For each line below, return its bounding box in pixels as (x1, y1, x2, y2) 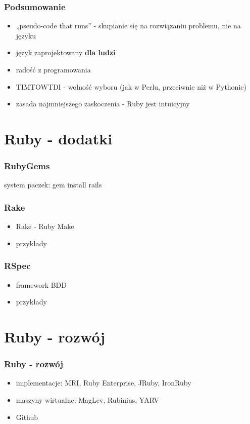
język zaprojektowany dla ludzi (16, 47, 116, 58)
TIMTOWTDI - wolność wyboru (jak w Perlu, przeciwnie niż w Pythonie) (16, 81, 246, 92)
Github (16, 411, 38, 422)
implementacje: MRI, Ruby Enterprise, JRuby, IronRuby (16, 377, 191, 388)
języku (16, 30, 36, 41)
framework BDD (16, 279, 67, 290)
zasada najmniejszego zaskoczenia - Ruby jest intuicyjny (16, 98, 190, 109)
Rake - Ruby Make (16, 221, 74, 232)
